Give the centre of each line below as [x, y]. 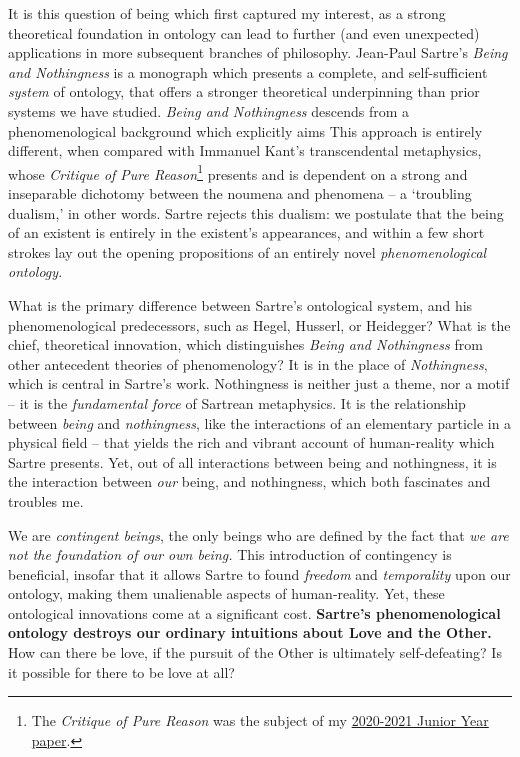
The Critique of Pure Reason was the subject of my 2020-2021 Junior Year [260, 720]
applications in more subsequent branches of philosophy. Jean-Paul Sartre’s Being [258, 52]
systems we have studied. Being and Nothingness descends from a [209, 110]
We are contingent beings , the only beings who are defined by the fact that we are [258, 534]
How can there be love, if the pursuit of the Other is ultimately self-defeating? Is [255, 652]
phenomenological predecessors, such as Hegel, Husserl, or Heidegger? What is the [259, 324]
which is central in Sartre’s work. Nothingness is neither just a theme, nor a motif [259, 383]
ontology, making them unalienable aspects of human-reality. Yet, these [226, 593]
